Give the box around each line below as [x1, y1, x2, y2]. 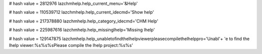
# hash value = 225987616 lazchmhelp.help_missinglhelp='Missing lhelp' [9, 27, 155, 33]
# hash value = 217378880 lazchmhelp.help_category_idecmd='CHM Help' [9, 18, 159, 24]
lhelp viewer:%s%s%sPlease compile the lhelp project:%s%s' [9, 42, 133, 48]
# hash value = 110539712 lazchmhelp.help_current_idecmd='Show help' [9, 10, 154, 15]
